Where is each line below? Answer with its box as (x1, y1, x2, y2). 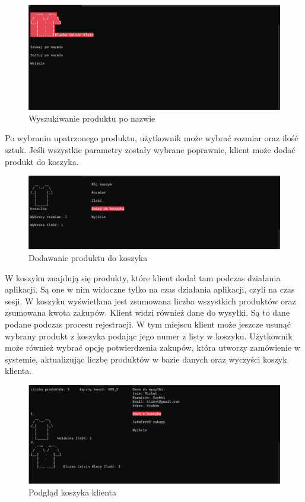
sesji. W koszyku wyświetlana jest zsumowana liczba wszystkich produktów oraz (5, 294, 296, 307)
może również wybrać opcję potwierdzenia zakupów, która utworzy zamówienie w (5, 341, 300, 354)
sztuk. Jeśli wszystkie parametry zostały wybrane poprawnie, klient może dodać (5, 144, 296, 155)
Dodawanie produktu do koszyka (28, 252, 148, 263)
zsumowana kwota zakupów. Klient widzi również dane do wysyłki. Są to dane (5, 306, 290, 319)
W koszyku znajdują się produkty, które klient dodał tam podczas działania (5, 271, 281, 284)
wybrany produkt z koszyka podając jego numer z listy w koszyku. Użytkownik (5, 329, 293, 342)
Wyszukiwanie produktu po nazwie (28, 112, 155, 124)
